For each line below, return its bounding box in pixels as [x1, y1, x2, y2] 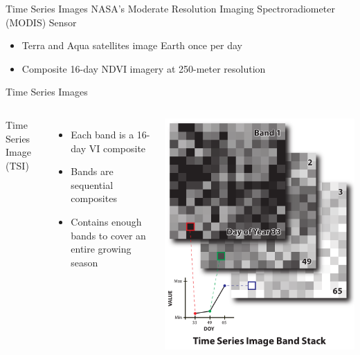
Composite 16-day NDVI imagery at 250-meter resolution [21, 61, 266, 75]
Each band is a [71, 127, 134, 141]
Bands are [71, 164, 114, 179]
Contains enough [71, 214, 142, 228]
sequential [71, 177, 114, 192]
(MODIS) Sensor [6, 15, 77, 29]
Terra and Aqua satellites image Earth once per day [21, 38, 243, 53]
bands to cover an [71, 228, 146, 242]
